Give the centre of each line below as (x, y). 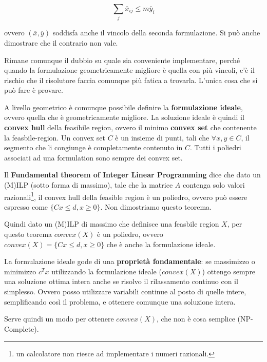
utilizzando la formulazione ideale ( (107, 271)
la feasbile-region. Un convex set (55, 137)
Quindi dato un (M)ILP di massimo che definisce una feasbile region (112, 224)
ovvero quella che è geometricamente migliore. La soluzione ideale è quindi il (124, 117)
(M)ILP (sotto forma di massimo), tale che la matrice (89, 185)
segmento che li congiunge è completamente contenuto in (93, 147)
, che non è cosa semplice (196, 319)
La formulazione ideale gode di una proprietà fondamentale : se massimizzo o (130, 261)
